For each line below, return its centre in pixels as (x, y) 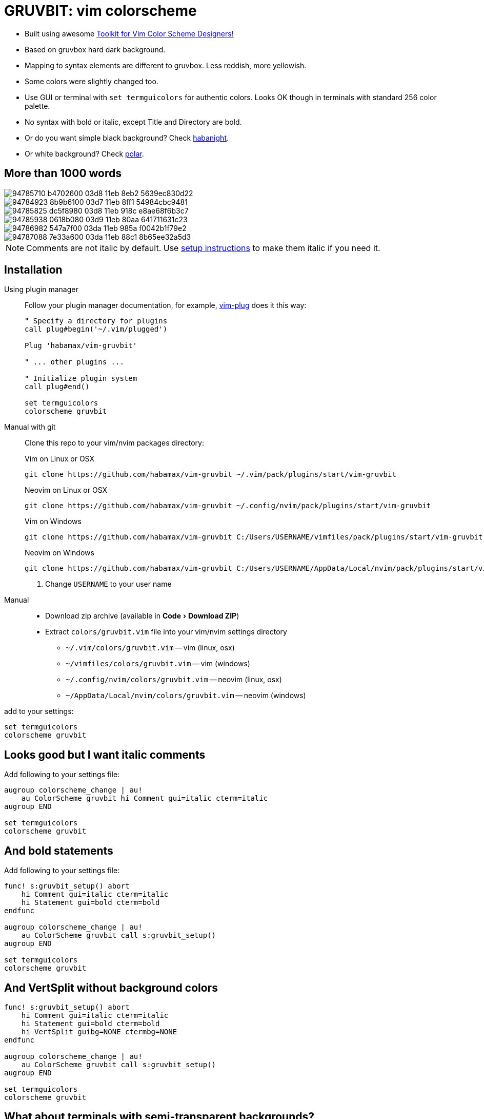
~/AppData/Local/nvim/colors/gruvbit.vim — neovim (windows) (186, 696)
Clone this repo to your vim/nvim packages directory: (114, 443)
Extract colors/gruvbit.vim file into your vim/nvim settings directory (166, 632)
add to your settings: (39, 711)
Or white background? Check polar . (84, 153)
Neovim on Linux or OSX (66, 490)
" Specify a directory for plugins (96, 321)
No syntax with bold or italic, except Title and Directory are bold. (133, 122)
